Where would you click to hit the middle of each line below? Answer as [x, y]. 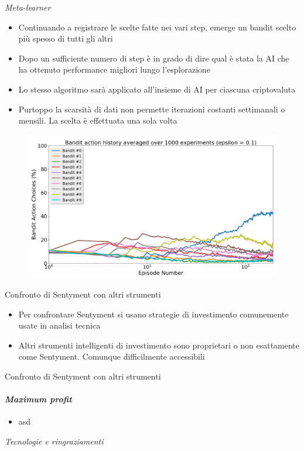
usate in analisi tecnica [59, 325]
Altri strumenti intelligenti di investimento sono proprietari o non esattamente [159, 345]
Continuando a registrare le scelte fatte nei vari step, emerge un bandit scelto [157, 27]
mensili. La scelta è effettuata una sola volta [98, 120]
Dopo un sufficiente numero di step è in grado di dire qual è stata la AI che [154, 58]
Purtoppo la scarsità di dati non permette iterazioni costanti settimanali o [152, 109]
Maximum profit [38, 399]
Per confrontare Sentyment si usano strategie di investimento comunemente [153, 314]
